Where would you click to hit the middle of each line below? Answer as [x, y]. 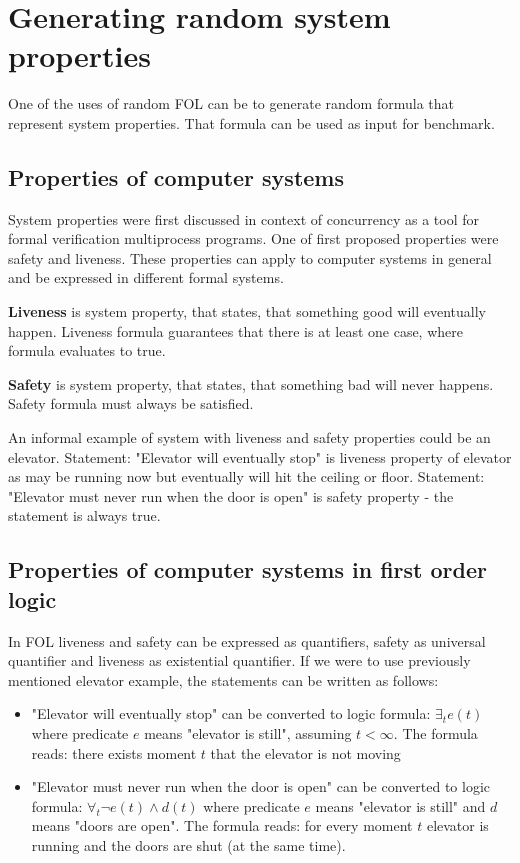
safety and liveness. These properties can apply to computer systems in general [250, 257]
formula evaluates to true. [87, 350]
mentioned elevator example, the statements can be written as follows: [223, 679]
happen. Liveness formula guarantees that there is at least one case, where [235, 330]
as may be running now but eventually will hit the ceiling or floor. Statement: [246, 476]
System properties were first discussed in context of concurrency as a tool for [243, 218]
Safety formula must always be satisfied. [131, 403]
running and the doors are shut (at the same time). [188, 844]
